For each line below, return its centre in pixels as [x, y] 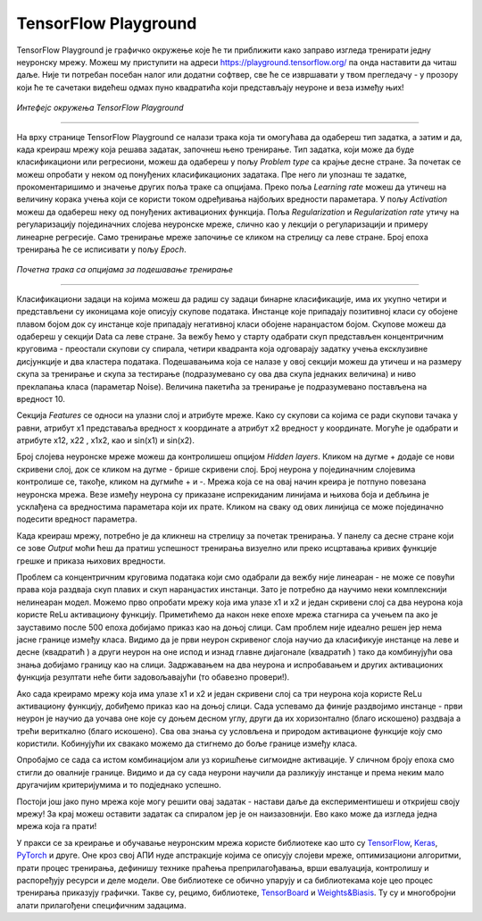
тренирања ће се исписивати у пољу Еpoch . [101, 249]
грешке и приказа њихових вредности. [91, 561]
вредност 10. [41, 398]
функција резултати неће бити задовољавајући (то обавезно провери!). [153, 677]
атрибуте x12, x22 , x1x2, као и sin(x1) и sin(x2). [106, 440]
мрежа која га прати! [57, 826]
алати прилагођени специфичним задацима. [101, 905]
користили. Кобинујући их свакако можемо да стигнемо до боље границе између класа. [187, 744]
